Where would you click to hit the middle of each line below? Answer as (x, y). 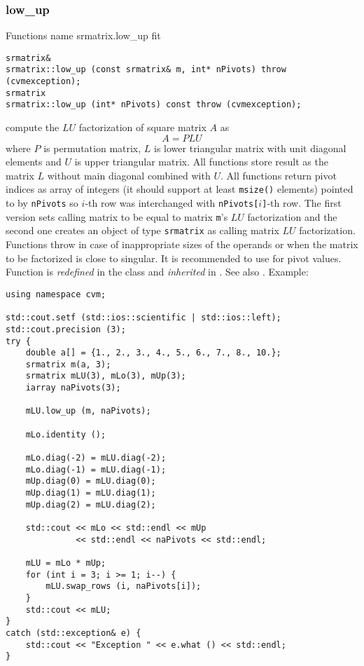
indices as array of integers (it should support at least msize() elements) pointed (180, 189)
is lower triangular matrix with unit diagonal (250, 148)
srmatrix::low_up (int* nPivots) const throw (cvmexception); (154, 105)
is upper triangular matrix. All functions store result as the (201, 162)
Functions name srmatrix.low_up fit (83, 35)
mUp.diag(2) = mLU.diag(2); (91, 504)
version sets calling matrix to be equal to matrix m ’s (117, 216)
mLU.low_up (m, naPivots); (88, 411)
